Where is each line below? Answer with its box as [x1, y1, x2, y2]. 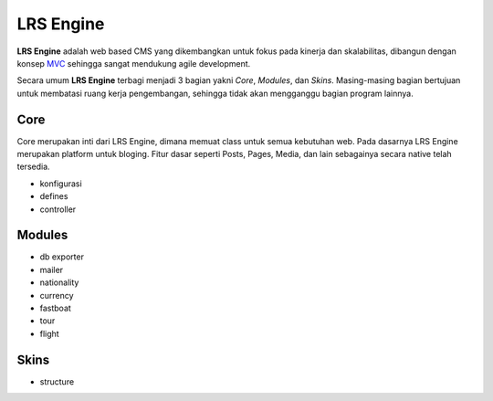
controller [39, 204, 77, 215]
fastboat [39, 302, 72, 314]
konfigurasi [39, 178, 82, 189]
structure [39, 375, 75, 387]
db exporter [39, 251, 84, 262]
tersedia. [16, 161, 50, 173]
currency [39, 290, 74, 301]
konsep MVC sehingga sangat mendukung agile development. [16, 58, 251, 69]
